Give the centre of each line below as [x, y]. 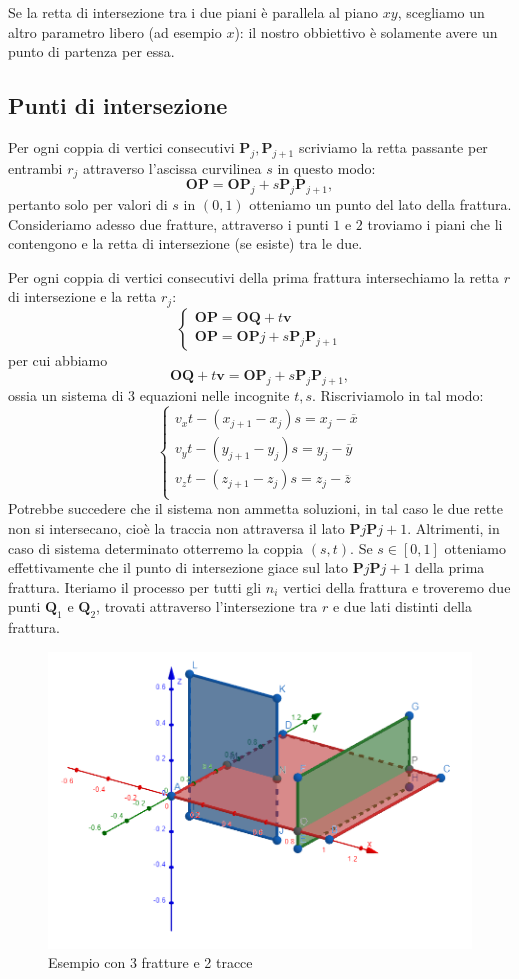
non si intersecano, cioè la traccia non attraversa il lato [176, 528]
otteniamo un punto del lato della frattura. [380, 204]
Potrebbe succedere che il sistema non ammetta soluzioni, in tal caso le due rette [255, 508]
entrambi [35, 167]
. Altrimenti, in [453, 528]
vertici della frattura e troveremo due [397, 586]
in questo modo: [326, 167]
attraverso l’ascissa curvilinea [172, 167]
